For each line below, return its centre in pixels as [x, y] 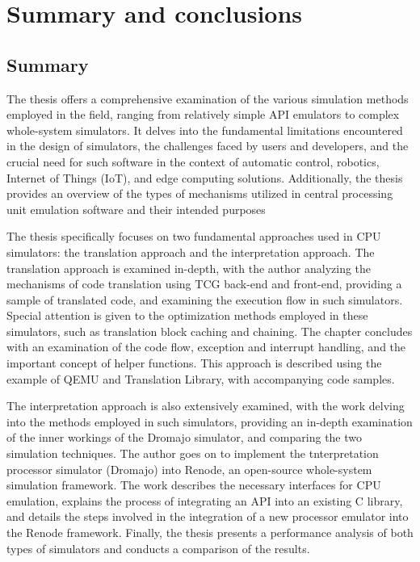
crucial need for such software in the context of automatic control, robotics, [193, 161]
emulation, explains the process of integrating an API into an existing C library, [205, 500]
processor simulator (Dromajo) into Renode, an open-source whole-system [189, 469]
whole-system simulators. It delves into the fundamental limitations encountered [205, 130]
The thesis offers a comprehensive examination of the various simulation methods [208, 98]
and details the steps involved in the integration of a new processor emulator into [208, 516]
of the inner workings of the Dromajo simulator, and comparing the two [185, 437]
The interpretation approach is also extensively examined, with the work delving [206, 406]
